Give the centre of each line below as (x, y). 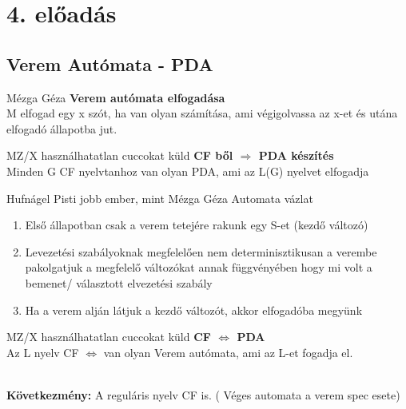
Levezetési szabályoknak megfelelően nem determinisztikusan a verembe (201, 251)
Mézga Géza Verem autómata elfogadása (116, 97)
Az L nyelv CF (43, 352)
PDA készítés (296, 155)
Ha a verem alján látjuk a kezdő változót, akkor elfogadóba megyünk (194, 310)
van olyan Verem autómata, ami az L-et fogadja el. (228, 352)
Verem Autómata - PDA (110, 64)
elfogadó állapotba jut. (62, 128)
